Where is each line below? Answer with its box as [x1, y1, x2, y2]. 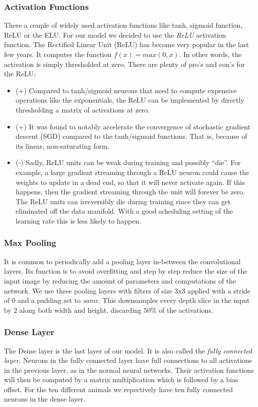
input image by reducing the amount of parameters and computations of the [4, 275, 236, 286]
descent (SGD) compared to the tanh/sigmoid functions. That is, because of [15, 131, 248, 141]
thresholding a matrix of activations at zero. [15, 104, 150, 115]
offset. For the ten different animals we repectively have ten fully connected [4, 384, 233, 394]
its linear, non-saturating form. [15, 140, 110, 151]
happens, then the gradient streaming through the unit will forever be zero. [15, 186, 245, 197]
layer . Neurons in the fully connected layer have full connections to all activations [4, 355, 252, 365]
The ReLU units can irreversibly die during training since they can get [15, 196, 231, 206]
